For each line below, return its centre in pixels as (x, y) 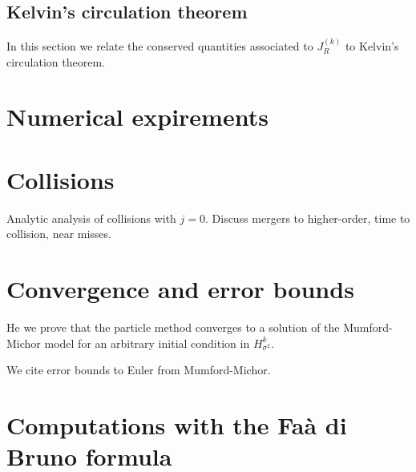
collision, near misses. (59, 234)
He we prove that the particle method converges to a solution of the (173, 327)
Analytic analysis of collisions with (91, 218)
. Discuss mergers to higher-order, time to (307, 218)
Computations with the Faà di (177, 424)
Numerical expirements (137, 117)
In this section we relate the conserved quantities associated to (160, 46)
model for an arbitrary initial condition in (147, 343)
